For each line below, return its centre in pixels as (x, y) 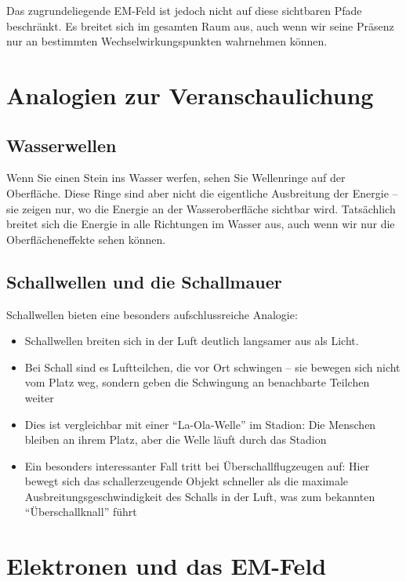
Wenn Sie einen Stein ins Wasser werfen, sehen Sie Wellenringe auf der (176, 178)
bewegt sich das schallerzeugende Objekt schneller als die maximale (187, 481)
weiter (39, 397)
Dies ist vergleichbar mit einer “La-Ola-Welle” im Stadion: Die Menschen (200, 424)
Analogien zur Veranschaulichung (190, 94)
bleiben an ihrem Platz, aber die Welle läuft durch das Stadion (176, 439)
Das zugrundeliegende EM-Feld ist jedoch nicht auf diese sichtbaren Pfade (184, 10)
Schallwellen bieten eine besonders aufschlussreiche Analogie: (152, 314)
